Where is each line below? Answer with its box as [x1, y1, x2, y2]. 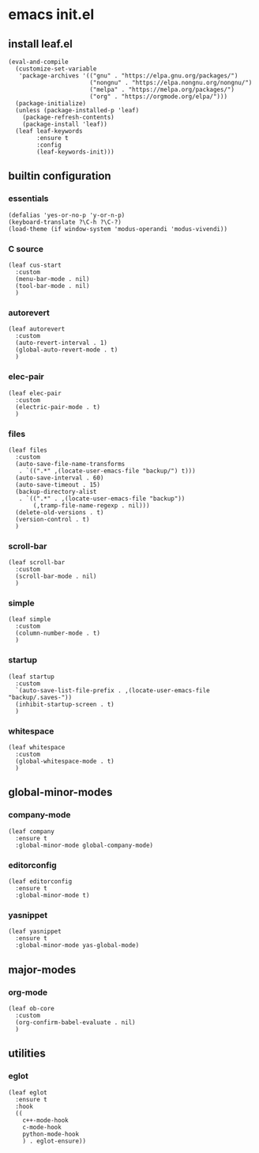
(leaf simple [8, 616, 51, 624]
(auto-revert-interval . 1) [15, 339, 108, 347]
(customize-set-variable [15, 65, 97, 73]
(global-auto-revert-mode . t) [15, 346, 118, 354]
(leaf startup [8, 673, 55, 681]
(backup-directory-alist [15, 487, 97, 495]
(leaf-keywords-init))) [36, 148, 114, 156]
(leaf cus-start [8, 261, 62, 269]
